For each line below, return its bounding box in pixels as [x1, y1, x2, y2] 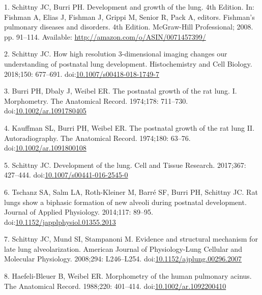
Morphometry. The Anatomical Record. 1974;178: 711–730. [4, 95, 188, 106]
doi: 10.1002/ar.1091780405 [4, 105, 86, 116]
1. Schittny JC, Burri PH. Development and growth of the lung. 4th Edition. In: [4, 2, 254, 12]
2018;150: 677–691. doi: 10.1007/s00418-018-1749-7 [4, 68, 159, 79]
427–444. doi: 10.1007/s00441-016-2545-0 [4, 169, 128, 180]
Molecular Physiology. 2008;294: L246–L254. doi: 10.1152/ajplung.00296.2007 [4, 253, 242, 264]
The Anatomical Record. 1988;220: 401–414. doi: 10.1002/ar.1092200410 [4, 280, 226, 291]
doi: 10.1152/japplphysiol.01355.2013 [4, 216, 116, 227]
